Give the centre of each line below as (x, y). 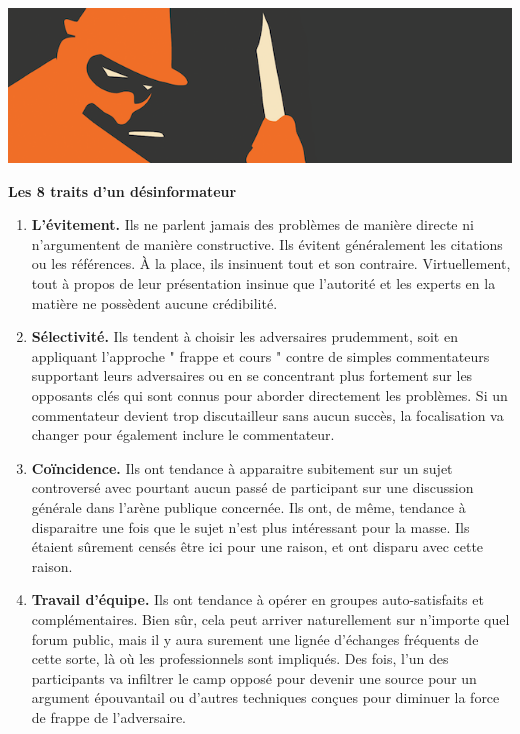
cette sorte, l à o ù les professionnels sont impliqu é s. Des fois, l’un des (240, 658)
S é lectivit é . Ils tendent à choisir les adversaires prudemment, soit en (244, 336)
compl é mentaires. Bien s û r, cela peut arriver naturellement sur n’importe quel (270, 618)
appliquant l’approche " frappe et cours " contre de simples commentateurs (260, 355)
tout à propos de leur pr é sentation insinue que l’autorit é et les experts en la (263, 283)
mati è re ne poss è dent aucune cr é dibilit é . (154, 302)
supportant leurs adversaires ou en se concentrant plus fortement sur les (252, 375)
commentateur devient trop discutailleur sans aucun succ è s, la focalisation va (267, 414)
